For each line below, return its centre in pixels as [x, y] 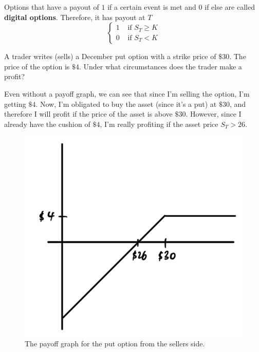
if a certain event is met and [152, 7]
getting [15, 104]
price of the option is [37, 66]
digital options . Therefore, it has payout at [75, 17]
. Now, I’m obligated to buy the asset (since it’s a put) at [126, 104]
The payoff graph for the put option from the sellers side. [115, 344]
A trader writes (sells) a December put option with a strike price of [110, 56]
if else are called [230, 7]
